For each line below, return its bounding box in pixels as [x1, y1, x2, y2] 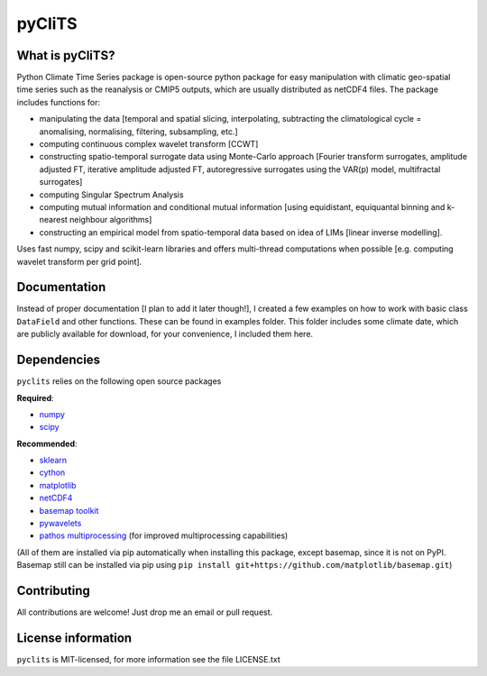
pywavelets [39, 518, 82, 529]
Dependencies [16, 352, 101, 368]
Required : [16, 392, 54, 403]
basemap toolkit [39, 505, 99, 516]
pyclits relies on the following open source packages [16, 376, 222, 387]
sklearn [39, 455, 68, 466]
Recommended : [16, 438, 78, 449]
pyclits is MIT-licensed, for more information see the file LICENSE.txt [16, 654, 281, 665]
